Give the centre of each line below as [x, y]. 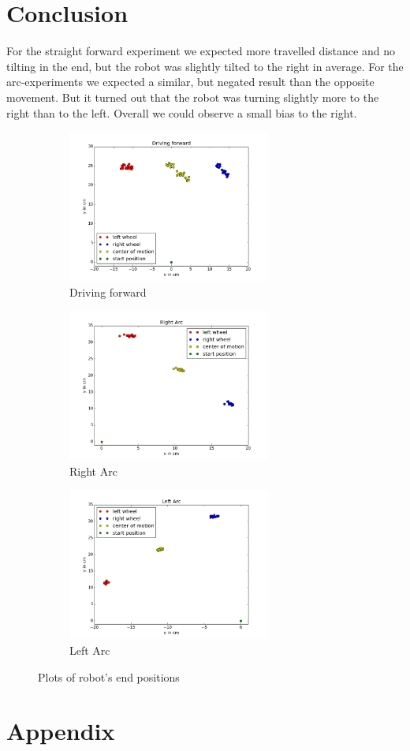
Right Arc [93, 471]
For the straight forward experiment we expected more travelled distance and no [201, 51]
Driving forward [108, 291]
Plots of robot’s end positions [109, 676]
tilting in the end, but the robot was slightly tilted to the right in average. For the [205, 66]
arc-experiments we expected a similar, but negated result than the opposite [190, 82]
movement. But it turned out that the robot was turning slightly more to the [193, 97]
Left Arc [90, 650]
